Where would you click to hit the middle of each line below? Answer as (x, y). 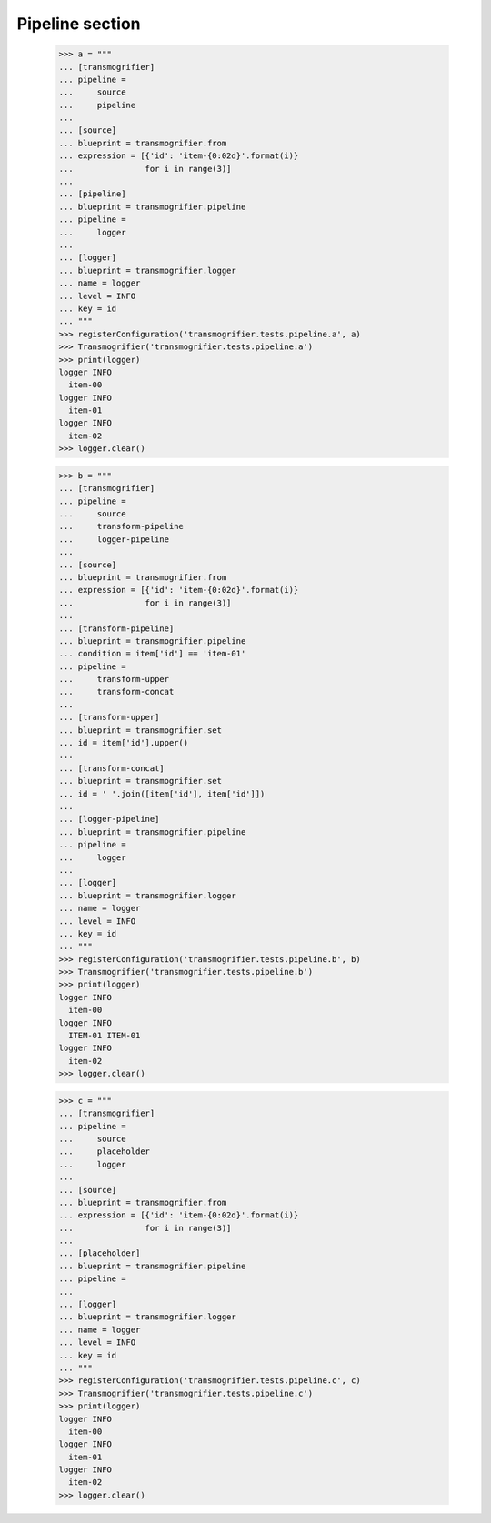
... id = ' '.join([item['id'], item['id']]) (162, 794)
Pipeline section (79, 24)
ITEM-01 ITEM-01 (105, 1036)
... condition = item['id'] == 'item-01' (152, 654)
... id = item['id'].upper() (124, 743)
